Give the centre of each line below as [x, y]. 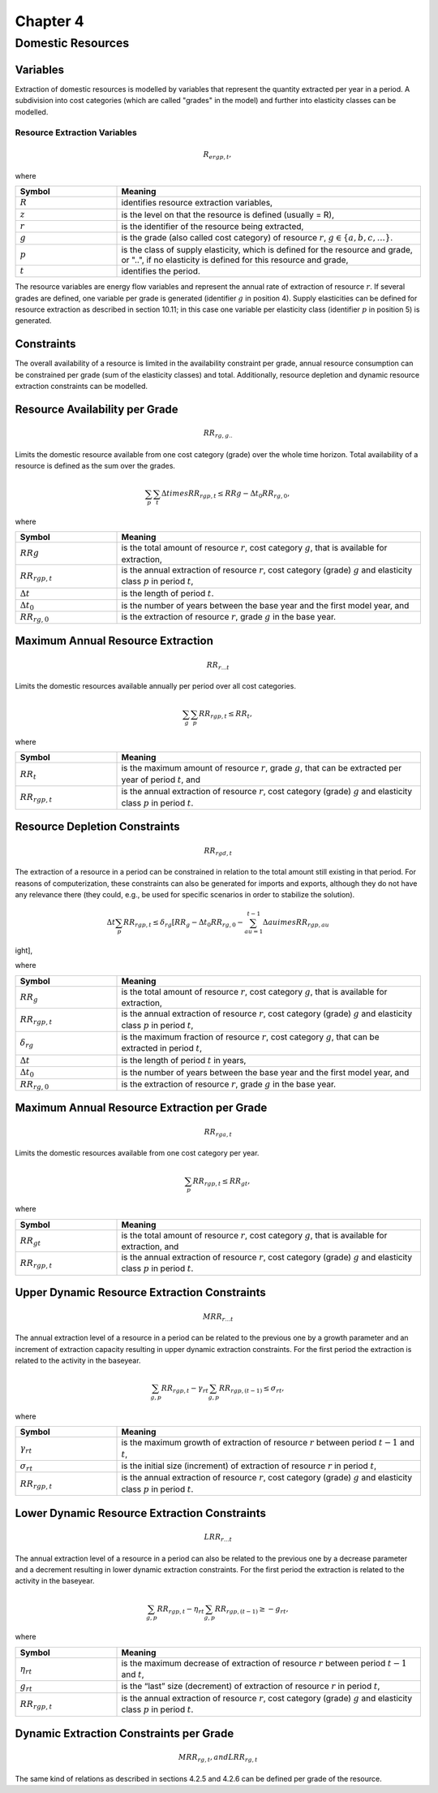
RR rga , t [218, 1133]
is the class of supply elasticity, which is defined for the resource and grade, [267, 249]
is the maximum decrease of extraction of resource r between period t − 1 [264, 1663]
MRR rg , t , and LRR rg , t [218, 1758]
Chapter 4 [49, 21]
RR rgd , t [218, 851]
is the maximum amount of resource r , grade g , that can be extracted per [261, 768]
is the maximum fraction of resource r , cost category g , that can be [250, 1037]
